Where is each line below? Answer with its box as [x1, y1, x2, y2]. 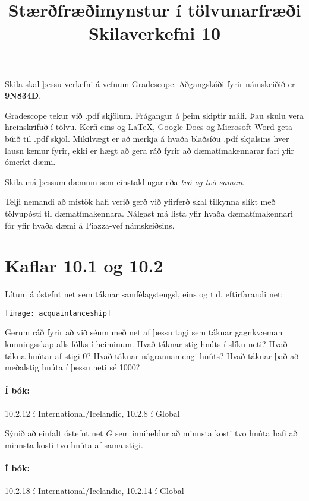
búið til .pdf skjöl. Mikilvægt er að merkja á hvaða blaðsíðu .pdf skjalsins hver [5, 132, 289, 144]
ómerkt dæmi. [5, 156, 56, 168]
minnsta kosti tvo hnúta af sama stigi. [5, 438, 143, 451]
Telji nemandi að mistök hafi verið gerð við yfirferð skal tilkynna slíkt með [5, 195, 276, 208]
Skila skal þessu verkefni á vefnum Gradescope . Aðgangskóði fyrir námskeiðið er [5, 77, 295, 90]
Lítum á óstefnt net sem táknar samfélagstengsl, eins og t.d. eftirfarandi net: [5, 288, 283, 300]
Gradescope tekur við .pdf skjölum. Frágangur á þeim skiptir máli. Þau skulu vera [5, 109, 304, 121]
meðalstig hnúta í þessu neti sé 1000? [5, 361, 140, 373]
